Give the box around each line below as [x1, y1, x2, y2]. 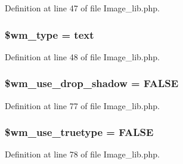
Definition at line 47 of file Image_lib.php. [5, 2, 160, 14]
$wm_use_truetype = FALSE [5, 125, 154, 140]
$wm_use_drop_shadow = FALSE [5, 76, 179, 91]
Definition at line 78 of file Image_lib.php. [5, 148, 160, 160]
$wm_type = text [5, 27, 94, 42]
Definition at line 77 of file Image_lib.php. [5, 99, 160, 112]
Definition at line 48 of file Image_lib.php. [5, 50, 160, 63]
